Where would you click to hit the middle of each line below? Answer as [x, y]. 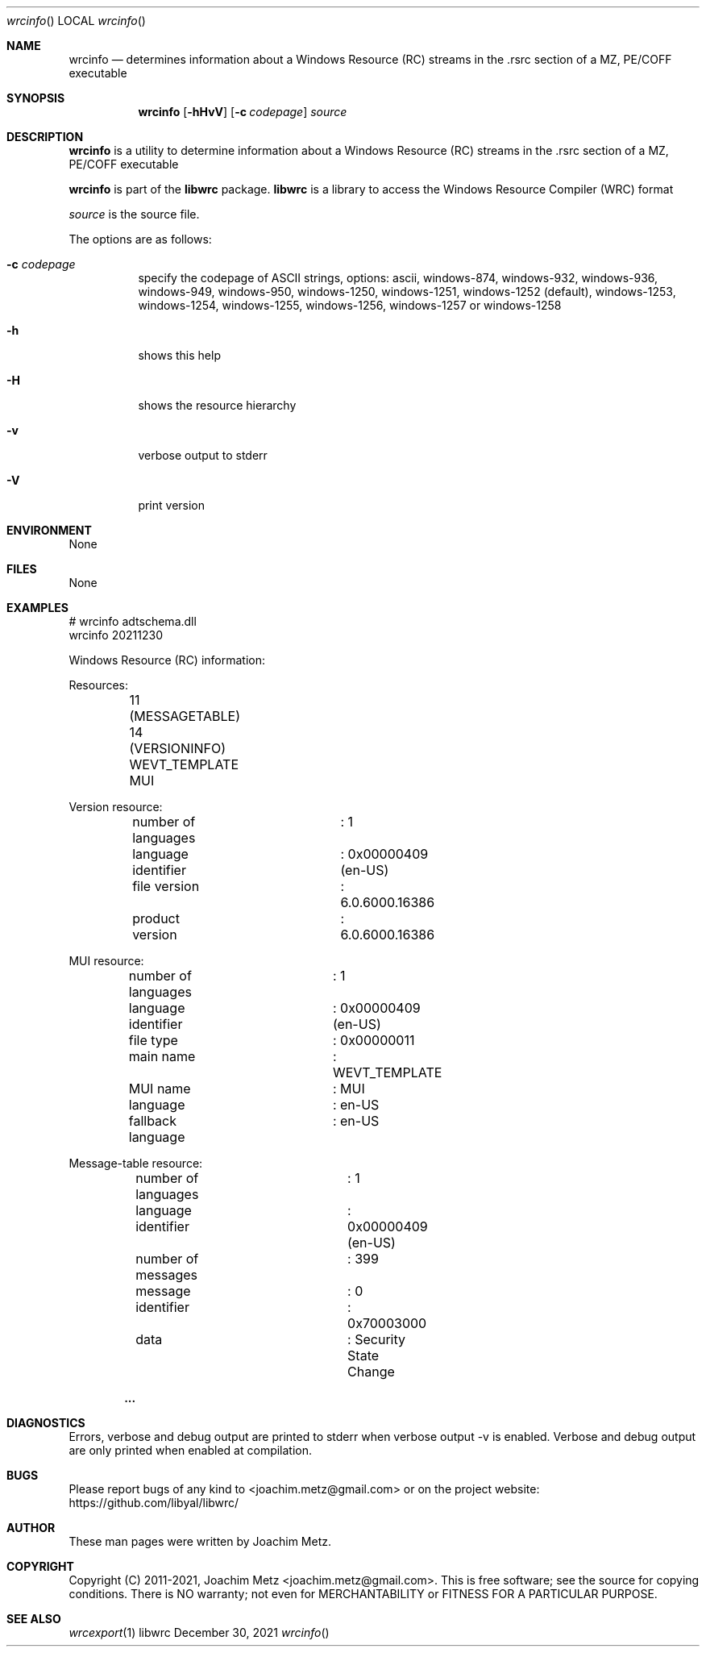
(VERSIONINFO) [178, 748]
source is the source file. [134, 214]
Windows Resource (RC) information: [167, 660]
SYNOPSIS [36, 98]
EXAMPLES [37, 608]
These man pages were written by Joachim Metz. [200, 1541]
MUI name [160, 1089]
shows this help [179, 355]
